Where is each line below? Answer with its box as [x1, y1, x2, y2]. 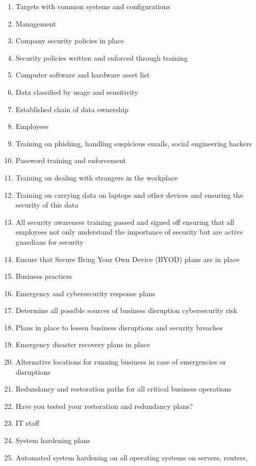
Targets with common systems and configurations [15, 1, 170, 11]
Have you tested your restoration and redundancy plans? [15, 400, 193, 411]
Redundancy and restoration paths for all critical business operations [15, 383, 232, 394]
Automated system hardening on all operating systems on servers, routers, [15, 452, 248, 462]
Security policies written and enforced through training [15, 52, 188, 63]
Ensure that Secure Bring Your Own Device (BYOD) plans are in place [15, 253, 240, 264]
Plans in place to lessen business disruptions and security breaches [15, 322, 223, 332]
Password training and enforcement [15, 155, 126, 166]
